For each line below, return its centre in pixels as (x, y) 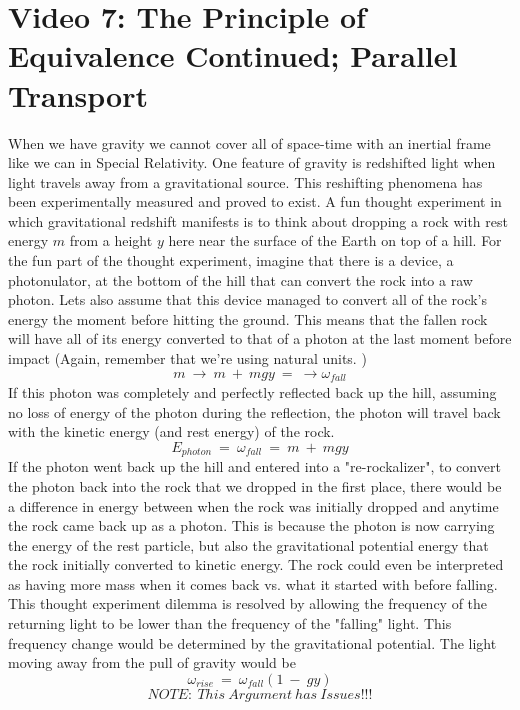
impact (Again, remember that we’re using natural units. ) (187, 358)
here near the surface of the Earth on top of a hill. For (335, 240)
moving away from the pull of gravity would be (152, 662)
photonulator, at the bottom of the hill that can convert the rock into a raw (240, 279)
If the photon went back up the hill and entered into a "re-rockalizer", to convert (254, 466)
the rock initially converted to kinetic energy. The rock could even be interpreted (256, 564)
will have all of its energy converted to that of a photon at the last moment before (260, 338)
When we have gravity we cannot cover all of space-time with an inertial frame (249, 142)
